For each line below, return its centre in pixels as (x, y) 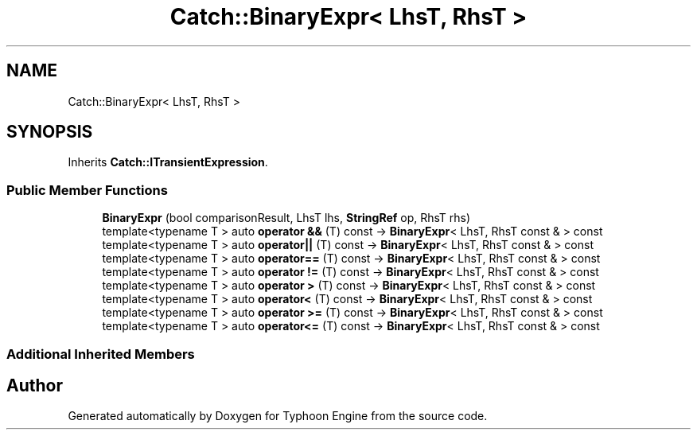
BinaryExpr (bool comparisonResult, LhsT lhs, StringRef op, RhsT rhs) (286, 218)
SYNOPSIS (50, 132)
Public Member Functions (87, 190)
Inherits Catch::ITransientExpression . (168, 162)
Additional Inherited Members (101, 354)
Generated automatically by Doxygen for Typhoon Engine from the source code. (278, 416)
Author (35, 385)
